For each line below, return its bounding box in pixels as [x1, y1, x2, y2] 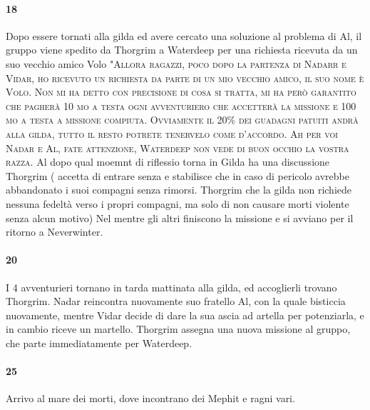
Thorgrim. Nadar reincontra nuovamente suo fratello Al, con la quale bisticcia [6, 294, 346, 309]
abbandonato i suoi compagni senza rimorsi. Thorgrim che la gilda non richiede [6, 182, 351, 197]
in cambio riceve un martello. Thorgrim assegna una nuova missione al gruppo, [6, 321, 351, 336]
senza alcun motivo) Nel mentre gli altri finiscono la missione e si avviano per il [6, 210, 354, 225]
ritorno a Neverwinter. [6, 224, 103, 239]
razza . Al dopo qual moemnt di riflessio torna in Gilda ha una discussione [6, 154, 330, 169]
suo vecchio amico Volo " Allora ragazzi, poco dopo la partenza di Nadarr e [6, 56, 346, 71]
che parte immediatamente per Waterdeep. [6, 335, 192, 350]
